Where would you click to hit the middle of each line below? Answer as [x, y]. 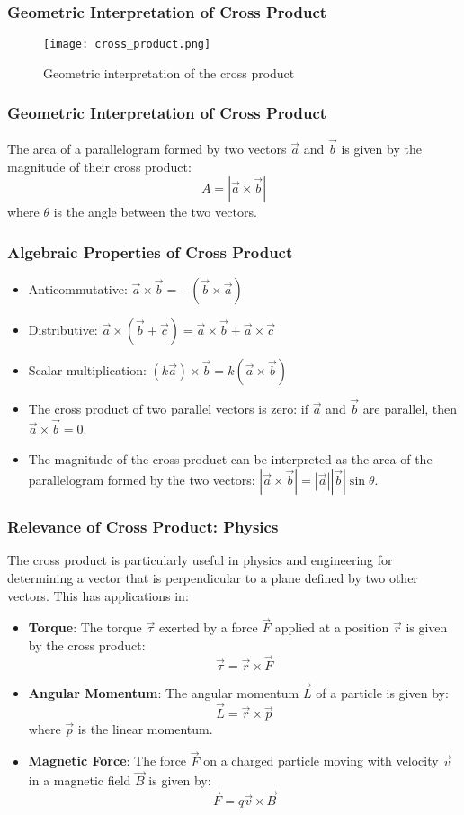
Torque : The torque [85, 627]
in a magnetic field [80, 780]
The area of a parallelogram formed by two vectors [147, 148]
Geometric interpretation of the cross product [169, 72]
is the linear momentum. [145, 728]
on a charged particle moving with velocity [321, 761]
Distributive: [63, 329]
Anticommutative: [78, 288]
